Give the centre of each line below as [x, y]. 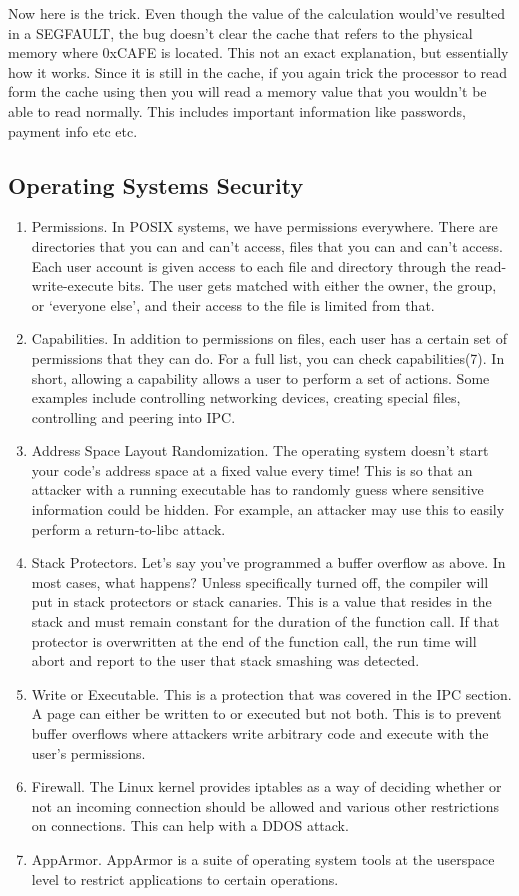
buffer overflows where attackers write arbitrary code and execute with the [260, 733]
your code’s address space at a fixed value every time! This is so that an [252, 469]
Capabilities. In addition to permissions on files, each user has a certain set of [269, 338]
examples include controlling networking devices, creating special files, [246, 397]
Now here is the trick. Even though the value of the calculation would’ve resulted [257, 13]
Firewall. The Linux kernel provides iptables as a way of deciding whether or [266, 786]
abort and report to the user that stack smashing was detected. [225, 660]
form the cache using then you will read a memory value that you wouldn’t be [247, 91]
